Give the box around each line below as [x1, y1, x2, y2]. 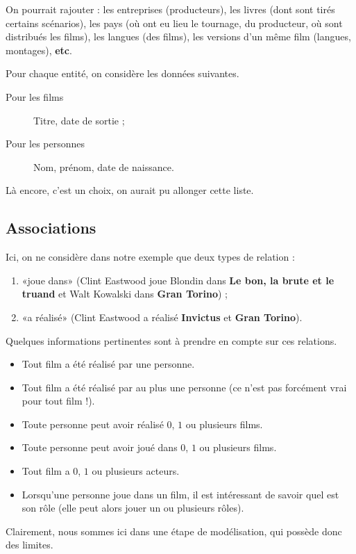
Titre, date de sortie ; [33, 113, 125, 127]
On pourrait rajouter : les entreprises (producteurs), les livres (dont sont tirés [6, 2, 335, 16]
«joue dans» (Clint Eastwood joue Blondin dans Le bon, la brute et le [22, 272, 334, 287]
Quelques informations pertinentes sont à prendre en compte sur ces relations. [6, 333, 337, 348]
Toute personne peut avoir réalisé [22, 416, 164, 431]
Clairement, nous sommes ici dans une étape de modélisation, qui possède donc [6, 523, 342, 538]
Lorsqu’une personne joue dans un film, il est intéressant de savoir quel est [22, 487, 339, 501]
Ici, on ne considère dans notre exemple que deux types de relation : [6, 250, 295, 264]
